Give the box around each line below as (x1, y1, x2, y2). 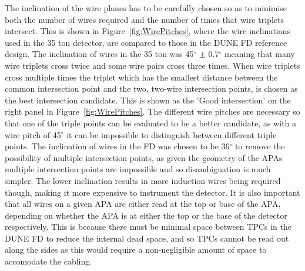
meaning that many (224, 48, 295, 60)
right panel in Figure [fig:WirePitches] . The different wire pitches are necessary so (5, 105, 300, 118)
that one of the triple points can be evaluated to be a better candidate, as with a (5, 116, 297, 129)
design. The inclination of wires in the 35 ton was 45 (5, 48, 194, 60)
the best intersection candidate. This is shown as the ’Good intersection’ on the (5, 93, 291, 106)
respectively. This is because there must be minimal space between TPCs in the (5, 220, 292, 233)
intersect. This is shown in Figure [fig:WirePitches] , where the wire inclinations (5, 25, 291, 37)
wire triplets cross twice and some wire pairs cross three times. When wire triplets (5, 59, 300, 71)
